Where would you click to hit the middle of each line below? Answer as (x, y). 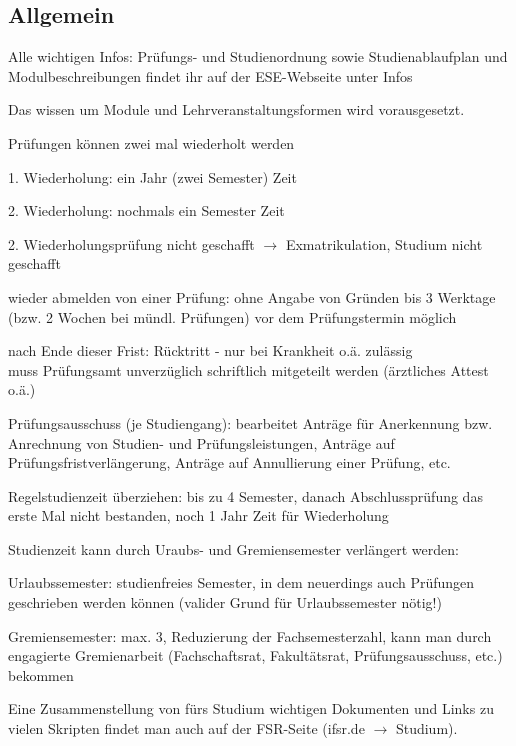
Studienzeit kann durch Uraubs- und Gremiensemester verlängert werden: (233, 548)
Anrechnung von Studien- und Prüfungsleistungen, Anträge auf (201, 442)
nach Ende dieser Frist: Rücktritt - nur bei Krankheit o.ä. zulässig (210, 350)
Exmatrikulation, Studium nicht (384, 243)
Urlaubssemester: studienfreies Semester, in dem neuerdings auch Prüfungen (241, 582)
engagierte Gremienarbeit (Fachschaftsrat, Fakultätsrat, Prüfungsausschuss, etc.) (255, 655)
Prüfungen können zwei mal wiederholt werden (151, 142)
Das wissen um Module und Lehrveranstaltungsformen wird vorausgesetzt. (236, 109)
